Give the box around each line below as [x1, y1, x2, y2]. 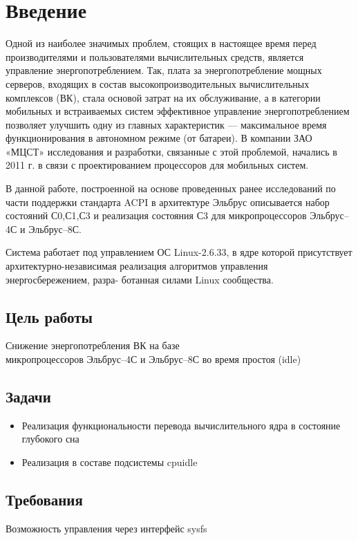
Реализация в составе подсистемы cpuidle [21, 455, 198, 469]
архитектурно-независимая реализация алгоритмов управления [6, 259, 268, 273]
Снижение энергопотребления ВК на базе [6, 338, 180, 353]
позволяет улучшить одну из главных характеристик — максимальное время [6, 117, 327, 131]
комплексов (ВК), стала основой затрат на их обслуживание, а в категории [6, 90, 321, 104]
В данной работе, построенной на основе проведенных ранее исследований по [6, 181, 336, 196]
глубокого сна [21, 431, 79, 446]
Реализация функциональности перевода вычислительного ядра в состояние [21, 418, 341, 432]
